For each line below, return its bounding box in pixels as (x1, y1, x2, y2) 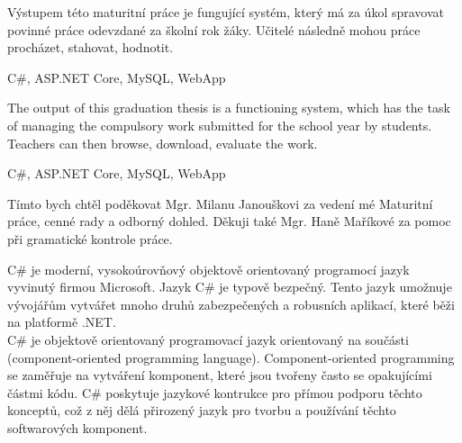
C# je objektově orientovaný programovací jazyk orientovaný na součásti (7, 330, 409, 348)
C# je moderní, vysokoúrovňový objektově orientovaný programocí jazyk (7, 259, 410, 278)
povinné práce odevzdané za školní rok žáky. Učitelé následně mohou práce (7, 20, 421, 39)
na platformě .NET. (7, 312, 116, 331)
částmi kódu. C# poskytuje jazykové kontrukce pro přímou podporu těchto (7, 383, 422, 402)
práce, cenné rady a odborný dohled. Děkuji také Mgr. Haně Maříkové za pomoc (7, 212, 451, 231)
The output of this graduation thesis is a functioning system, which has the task (7, 98, 450, 117)
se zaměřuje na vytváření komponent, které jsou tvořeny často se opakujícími (7, 366, 432, 384)
